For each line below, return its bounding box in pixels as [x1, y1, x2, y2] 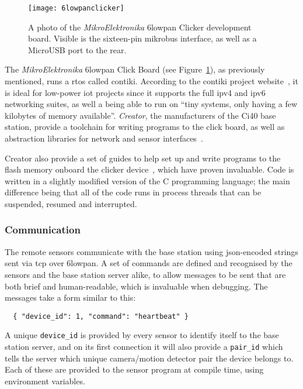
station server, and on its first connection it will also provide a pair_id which [5, 340, 283, 353]
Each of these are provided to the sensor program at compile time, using [5, 363, 264, 376]
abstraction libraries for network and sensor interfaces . [5, 132, 203, 144]
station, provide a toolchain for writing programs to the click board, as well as [5, 121, 285, 133]
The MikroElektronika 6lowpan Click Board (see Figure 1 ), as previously [5, 63, 265, 75]
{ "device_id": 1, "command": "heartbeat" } [13, 312, 189, 321]
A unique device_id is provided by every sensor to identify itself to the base [5, 329, 279, 341]
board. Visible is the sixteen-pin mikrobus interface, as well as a [28, 32, 257, 44]
